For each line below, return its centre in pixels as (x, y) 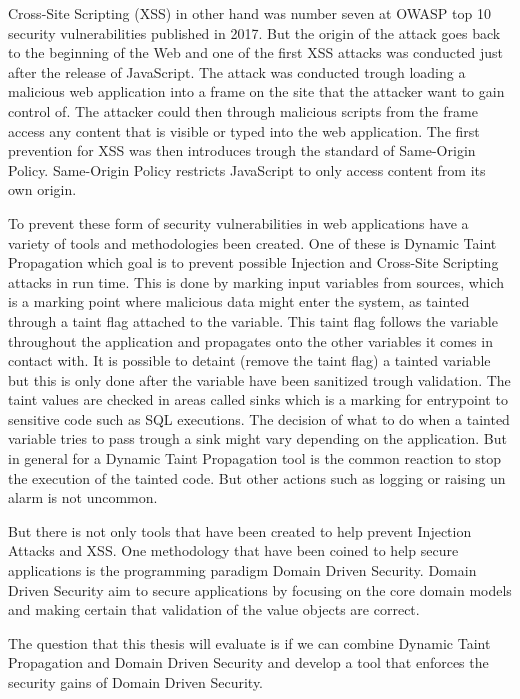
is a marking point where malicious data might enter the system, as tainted (239, 301)
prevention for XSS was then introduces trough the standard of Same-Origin (242, 150)
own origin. (42, 189)
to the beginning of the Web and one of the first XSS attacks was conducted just (256, 52)
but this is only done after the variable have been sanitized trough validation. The (259, 379)
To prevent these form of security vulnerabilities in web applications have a (238, 222)
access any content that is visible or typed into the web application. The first (244, 130)
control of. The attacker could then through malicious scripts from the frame (243, 110)
